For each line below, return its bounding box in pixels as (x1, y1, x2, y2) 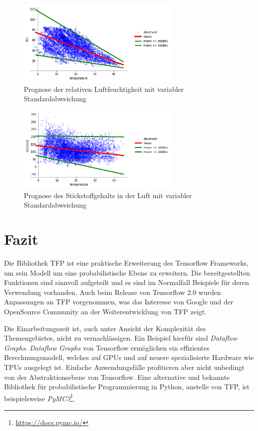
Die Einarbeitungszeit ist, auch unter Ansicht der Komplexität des (4, 323, 206, 333)
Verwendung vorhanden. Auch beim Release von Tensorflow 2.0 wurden (4, 287, 221, 297)
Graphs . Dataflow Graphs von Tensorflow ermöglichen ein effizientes (4, 342, 210, 353)
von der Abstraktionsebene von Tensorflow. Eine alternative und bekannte (4, 371, 230, 382)
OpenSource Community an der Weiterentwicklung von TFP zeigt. (4, 306, 207, 316)
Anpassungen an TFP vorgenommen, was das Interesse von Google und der (4, 296, 234, 307)
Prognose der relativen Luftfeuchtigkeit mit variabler (24, 83, 184, 94)
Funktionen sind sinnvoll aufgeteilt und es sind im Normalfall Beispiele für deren (4, 277, 249, 287)
